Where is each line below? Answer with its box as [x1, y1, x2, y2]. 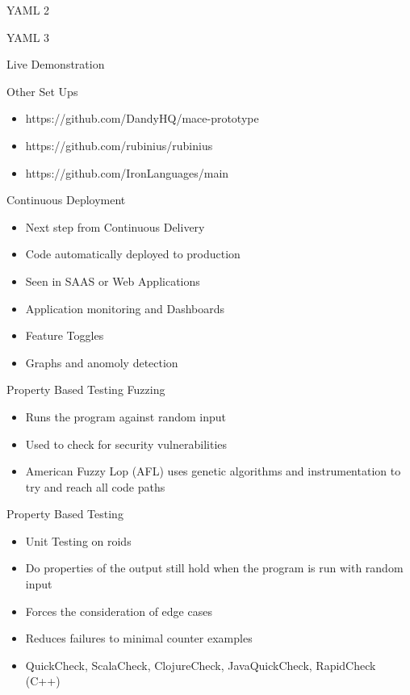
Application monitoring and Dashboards [25, 299, 225, 316]
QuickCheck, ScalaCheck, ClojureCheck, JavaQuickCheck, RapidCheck [25, 656, 376, 673]
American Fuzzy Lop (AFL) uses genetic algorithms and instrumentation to [25, 463, 401, 479]
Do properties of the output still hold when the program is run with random [25, 559, 404, 576]
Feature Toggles [25, 327, 104, 344]
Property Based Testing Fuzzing [6, 381, 165, 398]
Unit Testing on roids [25, 532, 132, 549]
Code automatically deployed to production [25, 245, 241, 262]
